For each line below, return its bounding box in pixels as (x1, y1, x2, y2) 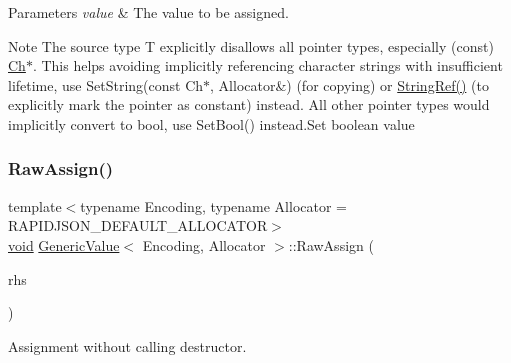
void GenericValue (8, 234, 120, 255)
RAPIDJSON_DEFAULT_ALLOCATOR (8, 215, 268, 236)
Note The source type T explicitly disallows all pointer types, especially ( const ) (8, 35, 494, 56)
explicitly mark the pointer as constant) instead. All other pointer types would (8, 94, 490, 115)
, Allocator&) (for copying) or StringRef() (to (210, 74, 489, 95)
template (8, 195, 62, 216)
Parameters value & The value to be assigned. (8, 2, 289, 22)
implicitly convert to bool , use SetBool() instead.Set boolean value (8, 113, 415, 134)
